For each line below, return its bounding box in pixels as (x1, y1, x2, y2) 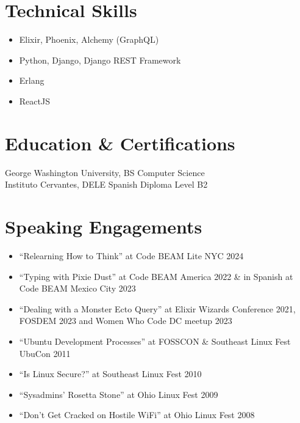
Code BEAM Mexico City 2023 (19, 282, 136, 295)
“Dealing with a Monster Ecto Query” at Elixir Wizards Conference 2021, (19, 302, 296, 315)
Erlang (19, 74, 45, 87)
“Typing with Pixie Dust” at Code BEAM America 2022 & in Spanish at (19, 270, 293, 282)
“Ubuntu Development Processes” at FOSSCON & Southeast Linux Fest (19, 334, 291, 347)
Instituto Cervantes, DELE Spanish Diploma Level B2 (5, 178, 208, 191)
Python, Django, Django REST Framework (19, 53, 181, 66)
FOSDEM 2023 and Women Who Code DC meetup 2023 (19, 314, 232, 327)
